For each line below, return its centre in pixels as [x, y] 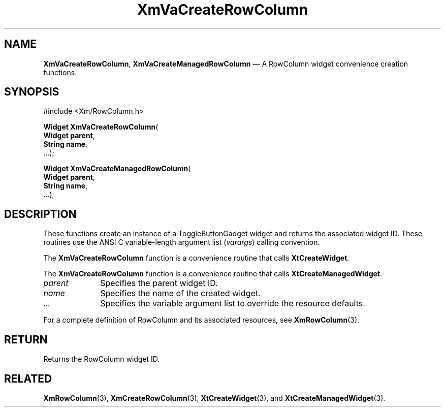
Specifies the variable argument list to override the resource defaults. [233, 304]
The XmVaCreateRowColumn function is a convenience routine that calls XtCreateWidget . [196, 258]
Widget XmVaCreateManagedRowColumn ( [117, 169]
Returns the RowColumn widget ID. [102, 359]
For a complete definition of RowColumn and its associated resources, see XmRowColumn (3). [201, 320]
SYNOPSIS [32, 92]
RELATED [28, 378]
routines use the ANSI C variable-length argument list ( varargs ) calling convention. [182, 242]
